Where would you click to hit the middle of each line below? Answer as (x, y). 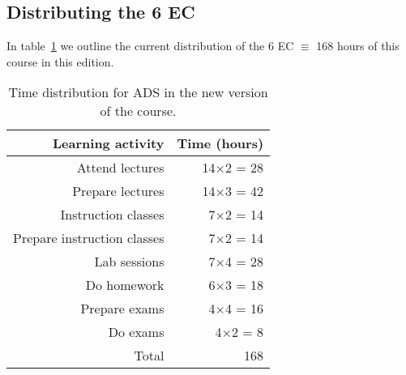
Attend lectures (120, 168)
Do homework (125, 285)
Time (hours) (220, 143)
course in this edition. (60, 61)
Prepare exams (122, 309)
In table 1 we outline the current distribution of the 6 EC (150, 46)
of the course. (138, 111)
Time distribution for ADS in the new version (138, 92)
